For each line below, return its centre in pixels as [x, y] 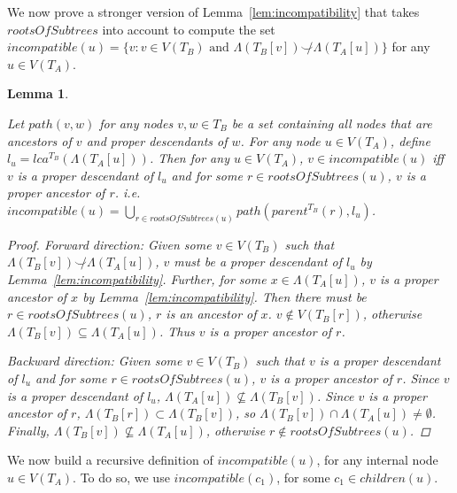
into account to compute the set [189, 29]
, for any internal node [377, 460]
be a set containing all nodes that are [332, 123]
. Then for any [189, 158]
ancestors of [39, 140]
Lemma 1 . [38, 93]
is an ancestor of [211, 314]
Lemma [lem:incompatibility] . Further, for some [137, 278]
